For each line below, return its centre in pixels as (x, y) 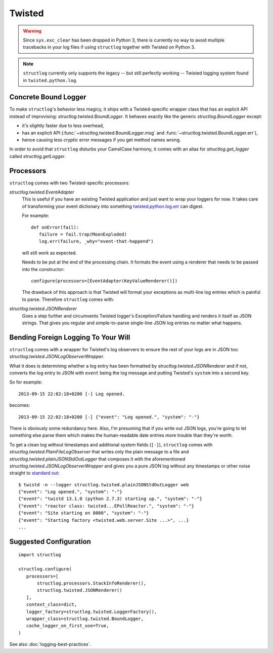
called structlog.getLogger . (38, 156)
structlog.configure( (45, 569)
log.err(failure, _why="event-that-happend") (96, 241)
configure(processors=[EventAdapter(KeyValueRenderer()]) (104, 281)
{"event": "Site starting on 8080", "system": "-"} (84, 513)
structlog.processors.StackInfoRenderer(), (92, 583)
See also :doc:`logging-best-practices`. (50, 644)
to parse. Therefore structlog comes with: (68, 299)
